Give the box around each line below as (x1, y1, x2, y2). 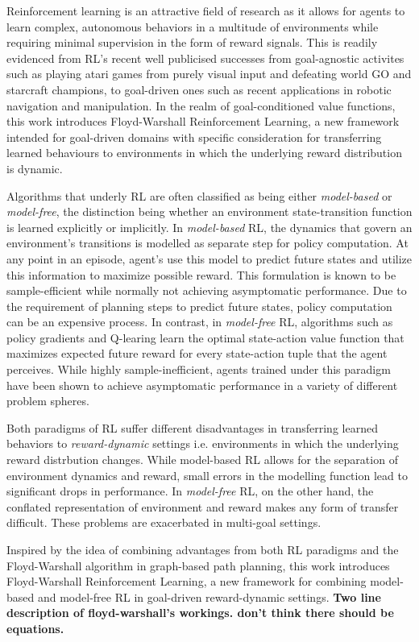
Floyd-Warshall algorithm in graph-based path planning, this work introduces (6, 557, 390, 574)
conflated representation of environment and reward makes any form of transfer (6, 498, 399, 515)
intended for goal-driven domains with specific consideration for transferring (6, 128, 382, 145)
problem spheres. (6, 392, 89, 409)
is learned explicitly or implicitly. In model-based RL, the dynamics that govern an (6, 218, 413, 235)
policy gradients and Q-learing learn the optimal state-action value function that (6, 329, 404, 346)
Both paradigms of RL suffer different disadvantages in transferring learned (6, 419, 378, 436)
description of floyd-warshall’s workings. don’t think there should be (6, 604, 394, 621)
